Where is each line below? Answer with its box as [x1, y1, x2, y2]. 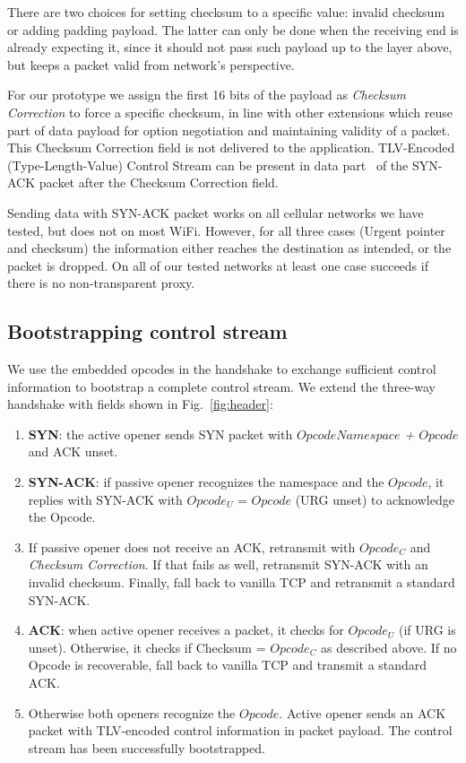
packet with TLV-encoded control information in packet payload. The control [28, 721, 453, 740]
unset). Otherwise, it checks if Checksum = [28, 637, 266, 656]
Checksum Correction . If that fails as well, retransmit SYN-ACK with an [28, 555, 428, 574]
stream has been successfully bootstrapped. [28, 738, 266, 757]
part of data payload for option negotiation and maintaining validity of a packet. [7, 120, 451, 139]
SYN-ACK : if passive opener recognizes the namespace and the [28, 473, 384, 491]
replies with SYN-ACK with [28, 490, 183, 508]
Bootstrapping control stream [7, 317, 288, 345]
